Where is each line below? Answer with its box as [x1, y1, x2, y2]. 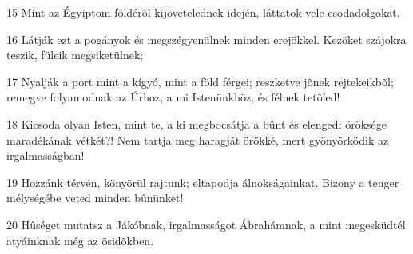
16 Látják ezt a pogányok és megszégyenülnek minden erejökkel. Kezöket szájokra [6, 30, 407, 47]
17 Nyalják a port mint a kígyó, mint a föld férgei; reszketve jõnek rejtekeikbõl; [6, 73, 394, 89]
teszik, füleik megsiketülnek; [6, 46, 144, 63]
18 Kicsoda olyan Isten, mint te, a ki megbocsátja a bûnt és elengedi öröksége [6, 115, 387, 132]
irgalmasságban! [6, 147, 85, 164]
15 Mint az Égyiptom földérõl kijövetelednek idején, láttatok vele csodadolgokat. [6, 4, 400, 20]
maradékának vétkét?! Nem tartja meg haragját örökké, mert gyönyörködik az [6, 131, 389, 148]
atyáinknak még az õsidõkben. [6, 232, 154, 248]
